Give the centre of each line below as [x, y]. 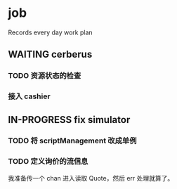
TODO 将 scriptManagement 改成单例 [72, 141]
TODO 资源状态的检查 [45, 76]
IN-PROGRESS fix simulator [69, 120]
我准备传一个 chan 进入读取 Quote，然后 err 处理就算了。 [91, 178]
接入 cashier [29, 96]
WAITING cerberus [50, 54]
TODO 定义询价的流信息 [48, 162]
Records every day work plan [51, 32]
